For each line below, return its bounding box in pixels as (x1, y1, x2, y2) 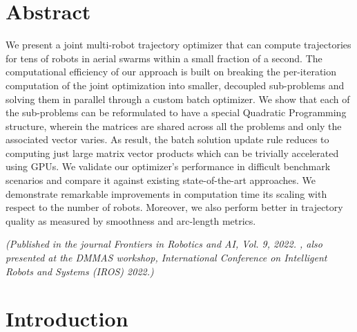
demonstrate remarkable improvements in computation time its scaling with (6, 186, 327, 201)
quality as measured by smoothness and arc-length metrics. (6, 213, 256, 228)
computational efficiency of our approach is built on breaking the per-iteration (6, 64, 337, 79)
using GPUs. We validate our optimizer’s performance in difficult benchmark (6, 159, 331, 174)
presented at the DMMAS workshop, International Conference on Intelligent (6, 250, 327, 265)
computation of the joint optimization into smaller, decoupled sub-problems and (6, 77, 345, 92)
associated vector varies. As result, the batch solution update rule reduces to (6, 132, 329, 147)
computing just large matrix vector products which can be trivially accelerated (6, 145, 339, 160)
